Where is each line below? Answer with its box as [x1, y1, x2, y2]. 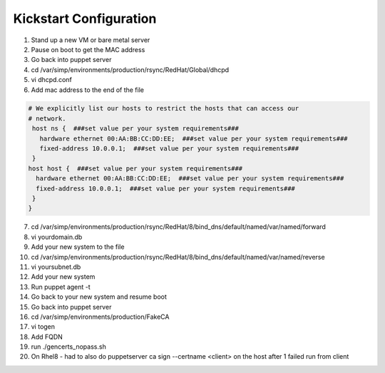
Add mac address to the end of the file [31, 86, 144, 94]
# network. [28, 114, 66, 123]
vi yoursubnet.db [31, 262, 81, 271]
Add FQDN [31, 332, 63, 341]
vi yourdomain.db [31, 233, 83, 241]
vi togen [31, 322, 56, 331]
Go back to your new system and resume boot [31, 292, 168, 301]
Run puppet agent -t [31, 282, 91, 291]
